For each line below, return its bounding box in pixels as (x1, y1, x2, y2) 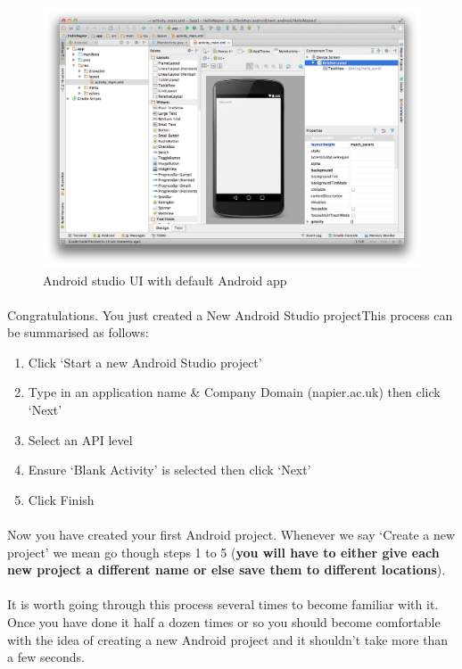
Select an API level (28, 430, 133, 449)
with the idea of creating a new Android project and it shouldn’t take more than (7, 630, 449, 648)
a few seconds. (7, 648, 85, 666)
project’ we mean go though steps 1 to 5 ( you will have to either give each (7, 542, 440, 561)
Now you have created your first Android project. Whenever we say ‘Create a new (7, 525, 456, 544)
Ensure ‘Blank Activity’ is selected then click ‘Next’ (28, 460, 311, 479)
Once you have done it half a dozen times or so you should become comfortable (7, 613, 441, 631)
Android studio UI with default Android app (43, 270, 287, 289)
